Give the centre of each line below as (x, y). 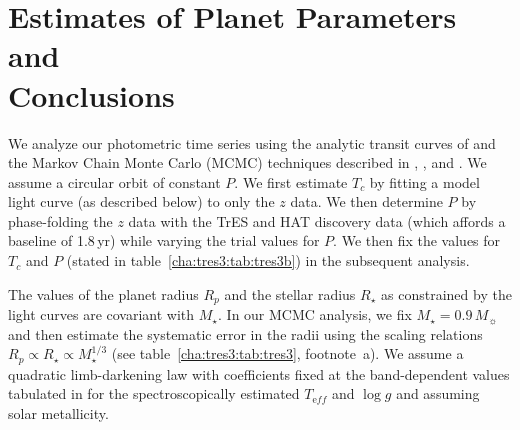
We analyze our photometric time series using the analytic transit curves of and (252, 142)
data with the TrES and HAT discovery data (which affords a (317, 220)
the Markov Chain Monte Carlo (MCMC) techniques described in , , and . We (247, 162)
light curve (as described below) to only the (141, 201)
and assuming (438, 393)
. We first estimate (291, 181)
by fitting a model (424, 181)
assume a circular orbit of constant (114, 181)
